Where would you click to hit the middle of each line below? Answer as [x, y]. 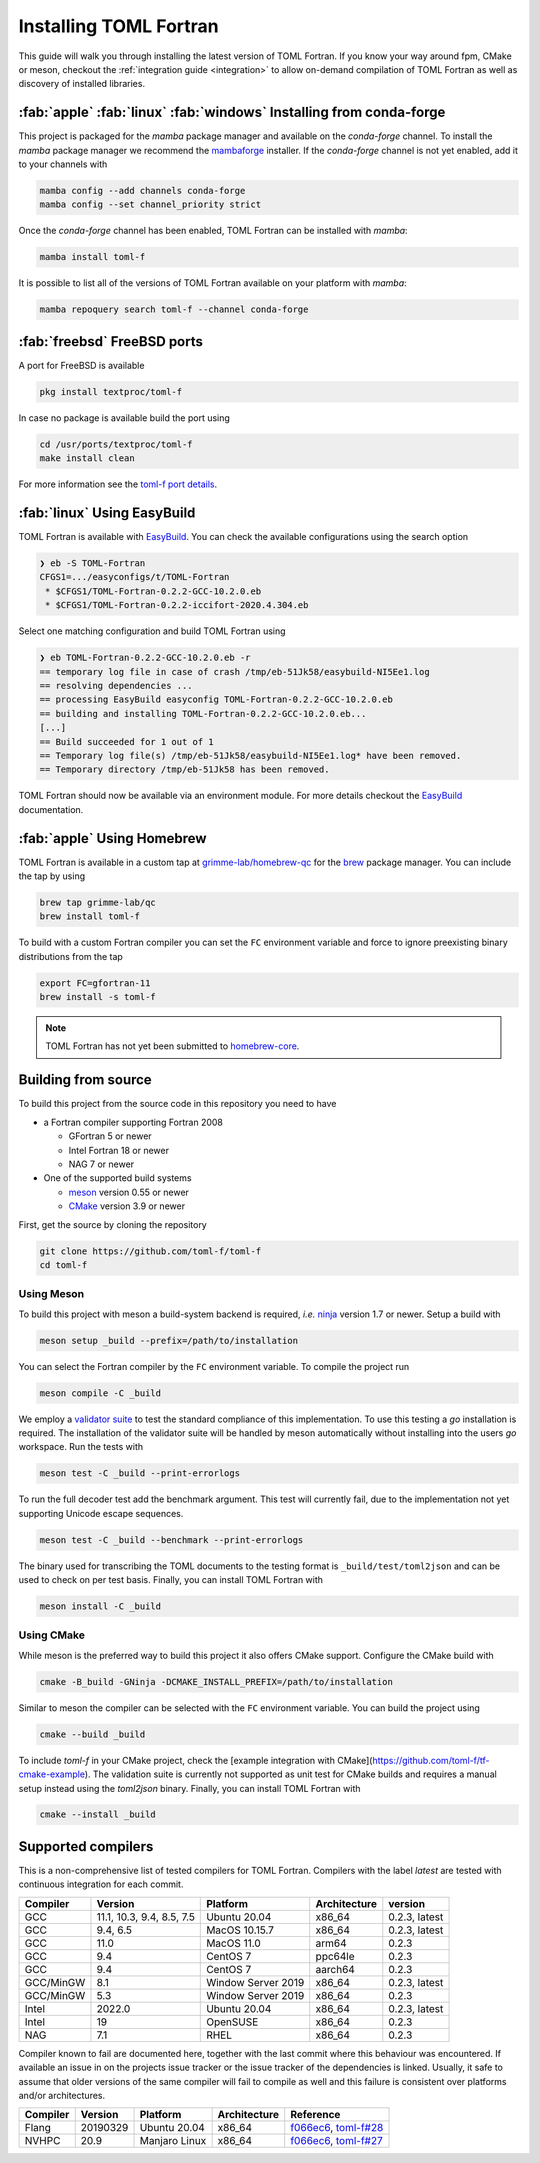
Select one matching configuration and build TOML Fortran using [152, 631]
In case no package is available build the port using [124, 417]
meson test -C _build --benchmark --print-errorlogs [171, 1539]
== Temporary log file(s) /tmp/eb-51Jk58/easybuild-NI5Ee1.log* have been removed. [250, 755]
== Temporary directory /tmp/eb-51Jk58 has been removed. [184, 769]
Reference [315, 2115]
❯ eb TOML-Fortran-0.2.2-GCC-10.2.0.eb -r [145, 658]
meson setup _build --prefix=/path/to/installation [169, 1340]
